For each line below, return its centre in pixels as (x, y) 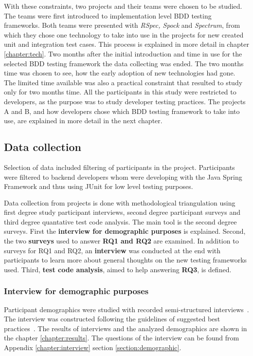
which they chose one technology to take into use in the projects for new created (124, 34)
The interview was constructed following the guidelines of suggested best (112, 319)
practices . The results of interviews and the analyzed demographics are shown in (126, 328)
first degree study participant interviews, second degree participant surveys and (122, 212)
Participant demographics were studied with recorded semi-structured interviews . (126, 309)
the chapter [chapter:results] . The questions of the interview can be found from (122, 338)
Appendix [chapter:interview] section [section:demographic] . (93, 347)
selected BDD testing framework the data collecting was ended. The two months (124, 63)
